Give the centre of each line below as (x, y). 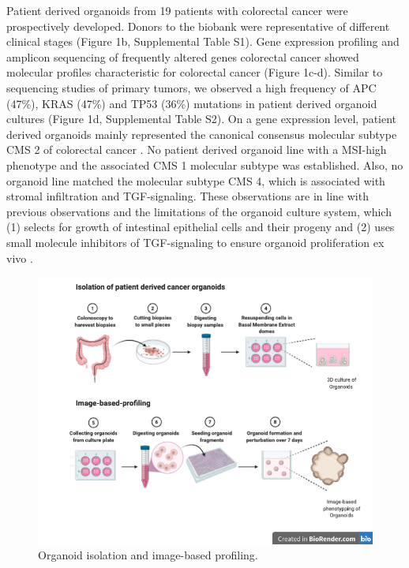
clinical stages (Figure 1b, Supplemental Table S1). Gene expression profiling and (203, 41)
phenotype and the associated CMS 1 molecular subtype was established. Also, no (205, 164)
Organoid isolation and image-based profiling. (148, 555)
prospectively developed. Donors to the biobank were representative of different (198, 26)
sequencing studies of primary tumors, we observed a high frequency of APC (191, 87)
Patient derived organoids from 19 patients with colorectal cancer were (177, 10)
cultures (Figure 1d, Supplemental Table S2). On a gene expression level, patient (202, 119)
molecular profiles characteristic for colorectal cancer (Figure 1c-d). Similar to (195, 72)
